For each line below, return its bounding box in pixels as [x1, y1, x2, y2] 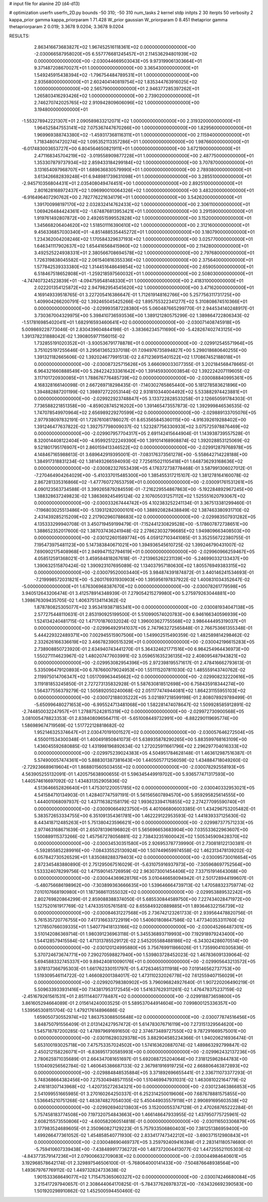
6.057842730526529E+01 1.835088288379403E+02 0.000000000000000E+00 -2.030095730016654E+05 [34, 854, 257, 860]
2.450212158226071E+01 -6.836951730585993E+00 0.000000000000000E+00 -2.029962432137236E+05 [34, 1049, 256, 1055]
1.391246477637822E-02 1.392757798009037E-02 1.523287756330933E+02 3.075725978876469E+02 [34, 424, 249, 429]
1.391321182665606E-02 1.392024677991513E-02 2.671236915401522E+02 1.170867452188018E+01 [34, 354, 241, 360]
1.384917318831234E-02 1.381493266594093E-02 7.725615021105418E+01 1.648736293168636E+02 [34, 458, 243, 464]
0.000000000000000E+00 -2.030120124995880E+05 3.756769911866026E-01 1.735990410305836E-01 [34, 945, 251, 951]
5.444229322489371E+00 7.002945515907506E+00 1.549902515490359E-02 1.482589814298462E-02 [34, 632, 250, 638]
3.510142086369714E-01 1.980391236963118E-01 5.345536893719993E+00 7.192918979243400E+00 [34, 931, 244, 937]
